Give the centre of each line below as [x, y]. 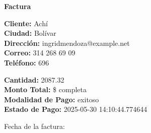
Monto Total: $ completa [45, 89]
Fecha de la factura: [34, 126]
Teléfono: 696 [27, 62]
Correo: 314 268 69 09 [40, 53]
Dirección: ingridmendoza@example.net [67, 43]
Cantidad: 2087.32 [34, 79]
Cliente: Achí [26, 23]
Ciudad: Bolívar [30, 33]
